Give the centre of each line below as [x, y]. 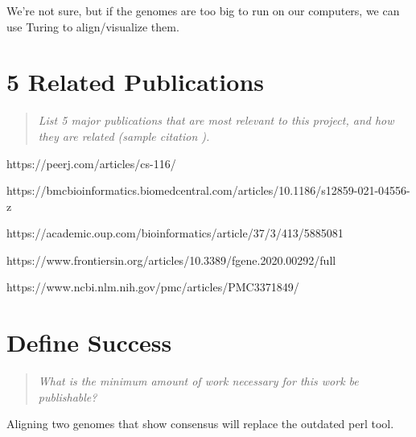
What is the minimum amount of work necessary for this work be [198, 381]
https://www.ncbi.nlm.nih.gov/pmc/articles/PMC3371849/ [153, 287]
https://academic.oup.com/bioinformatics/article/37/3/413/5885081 [175, 233]
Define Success [89, 342]
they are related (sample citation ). [124, 136]
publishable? [68, 396]
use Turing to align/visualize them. [93, 26]
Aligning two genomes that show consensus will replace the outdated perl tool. [200, 424]
